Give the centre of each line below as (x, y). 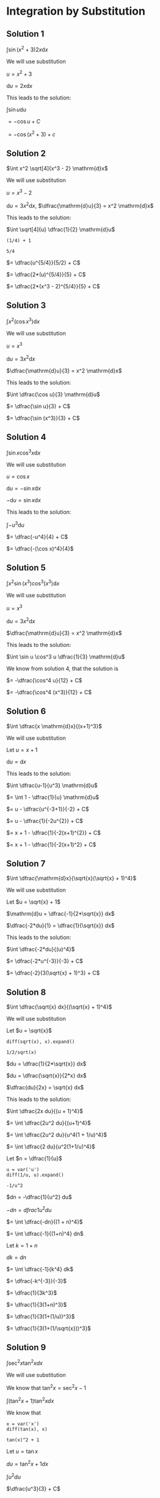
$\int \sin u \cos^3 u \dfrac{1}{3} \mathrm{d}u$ (66, 656)
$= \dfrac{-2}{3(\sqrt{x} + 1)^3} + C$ (53, 973)
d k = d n (16, 1257)
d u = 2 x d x (19, 86)
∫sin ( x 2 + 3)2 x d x (27, 49)
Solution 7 (26, 864)
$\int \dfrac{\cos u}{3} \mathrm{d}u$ (53, 394)
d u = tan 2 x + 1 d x (27, 1463)
